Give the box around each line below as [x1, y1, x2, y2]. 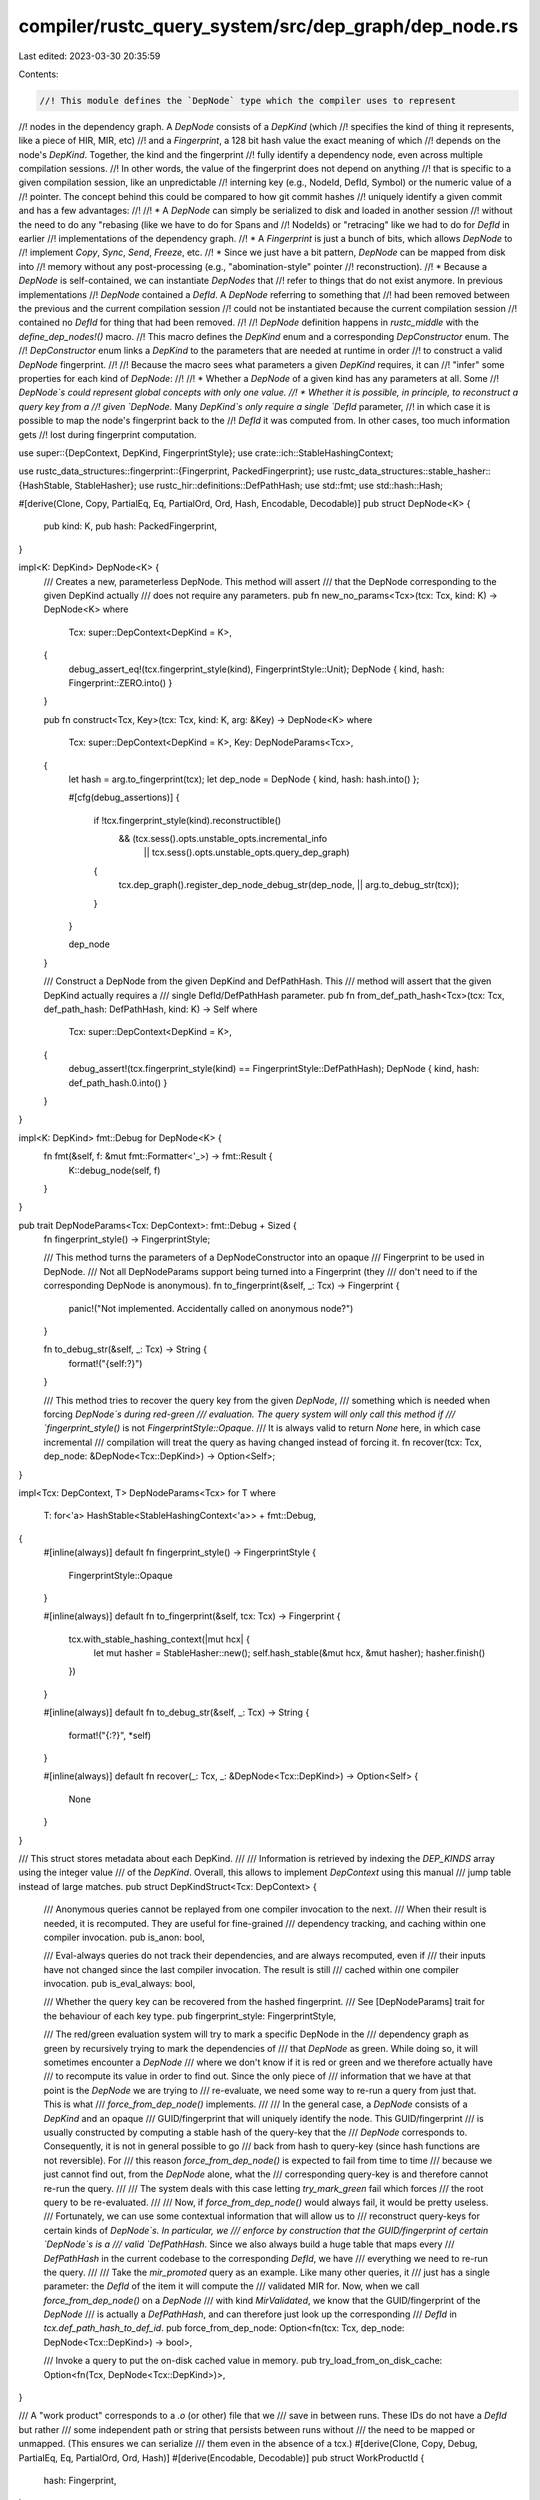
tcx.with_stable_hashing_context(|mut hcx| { [68, 1633, 250, 1645]
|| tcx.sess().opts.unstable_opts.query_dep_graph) [143, 846, 350, 859]
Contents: [18, 68, 59, 80]
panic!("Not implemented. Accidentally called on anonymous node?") [68, 1302, 354, 1314]
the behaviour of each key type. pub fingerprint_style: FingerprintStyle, [43, 2010, 337, 2022]
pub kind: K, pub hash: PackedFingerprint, [43, 520, 218, 532]
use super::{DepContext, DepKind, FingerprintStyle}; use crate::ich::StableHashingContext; [18, 446, 394, 459]
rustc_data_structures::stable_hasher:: [333, 465, 492, 477]
